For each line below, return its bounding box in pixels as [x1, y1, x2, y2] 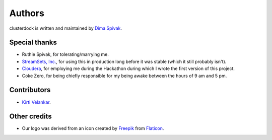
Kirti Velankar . [22, 99, 51, 105]
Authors [9, 8, 45, 19]
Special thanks [9, 38, 57, 47]
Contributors [9, 86, 51, 94]
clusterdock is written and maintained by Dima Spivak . [9, 25, 122, 31]
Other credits [9, 112, 52, 121]
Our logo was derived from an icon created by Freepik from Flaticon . [22, 125, 164, 131]
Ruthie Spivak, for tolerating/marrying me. [22, 51, 109, 57]
